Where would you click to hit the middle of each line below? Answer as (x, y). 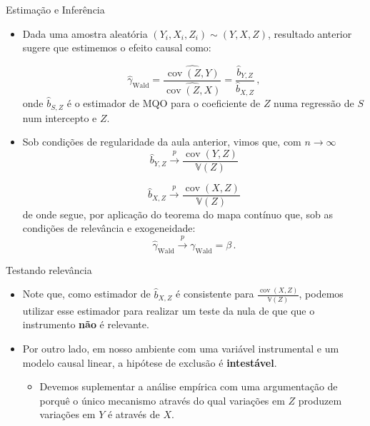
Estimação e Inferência (55, 9)
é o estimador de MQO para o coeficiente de (164, 103)
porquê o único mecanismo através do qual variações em (162, 400)
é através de (134, 414)
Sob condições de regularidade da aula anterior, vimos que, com (162, 142)
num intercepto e (60, 117)
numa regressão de (314, 103)
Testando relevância (49, 269)
